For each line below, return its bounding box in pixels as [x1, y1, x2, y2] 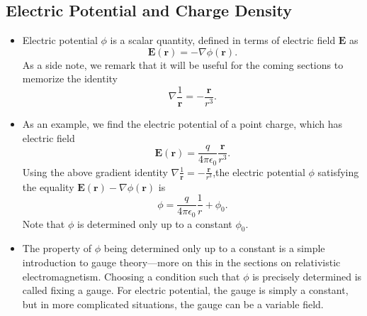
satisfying [317, 164, 359, 179]
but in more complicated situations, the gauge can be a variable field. [22, 296, 324, 311]
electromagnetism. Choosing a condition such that [22, 268, 240, 283]
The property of [22, 241, 92, 256]
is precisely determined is [252, 268, 362, 283]
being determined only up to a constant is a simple [103, 241, 325, 256]
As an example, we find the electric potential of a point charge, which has [22, 116, 343, 131]
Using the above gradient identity [22, 164, 168, 179]
